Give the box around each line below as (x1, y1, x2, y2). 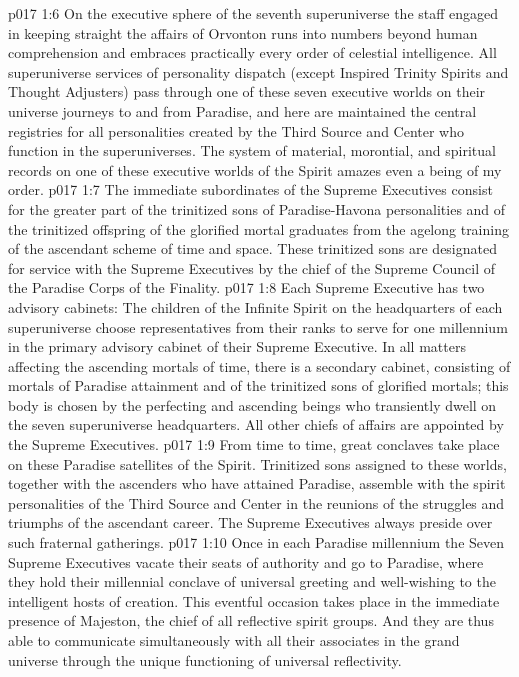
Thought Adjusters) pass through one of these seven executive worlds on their (8, 81, 486, 102)
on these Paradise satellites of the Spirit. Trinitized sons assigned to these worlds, (8, 453, 507, 474)
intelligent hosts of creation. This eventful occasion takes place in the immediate (8, 590, 500, 611)
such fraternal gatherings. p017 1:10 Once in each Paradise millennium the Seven (8, 532, 505, 553)
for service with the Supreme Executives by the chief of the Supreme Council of (8, 257, 495, 278)
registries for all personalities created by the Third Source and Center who (8, 120, 465, 141)
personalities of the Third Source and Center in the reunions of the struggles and (8, 492, 505, 513)
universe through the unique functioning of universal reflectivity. (8, 649, 402, 670)
